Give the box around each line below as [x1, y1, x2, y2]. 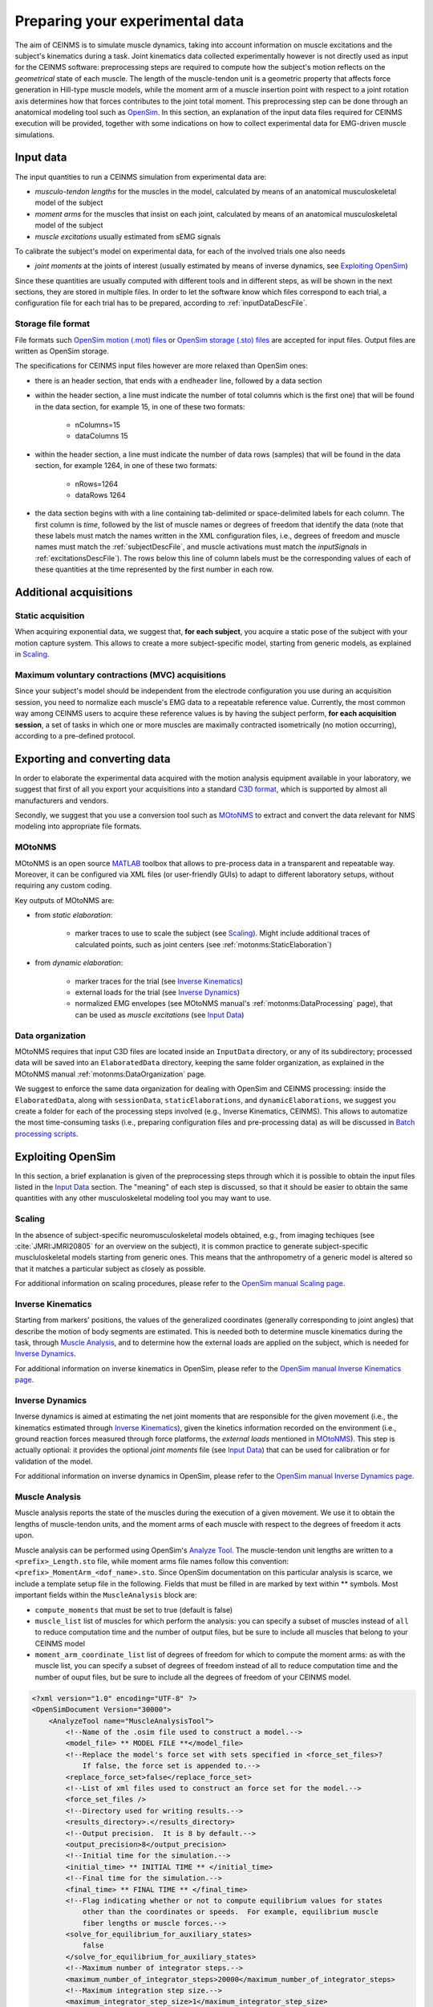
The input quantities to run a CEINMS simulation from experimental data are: [14, 172, 267, 181]
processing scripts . [14, 1129, 79, 1138]
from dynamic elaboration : [34, 958, 123, 967]
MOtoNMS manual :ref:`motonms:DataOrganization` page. [14, 1069, 206, 1079]
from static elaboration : [34, 910, 113, 920]
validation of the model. [14, 1456, 93, 1466]
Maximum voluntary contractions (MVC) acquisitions [14, 669, 226, 680]
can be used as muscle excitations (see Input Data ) [75, 1010, 245, 1020]
